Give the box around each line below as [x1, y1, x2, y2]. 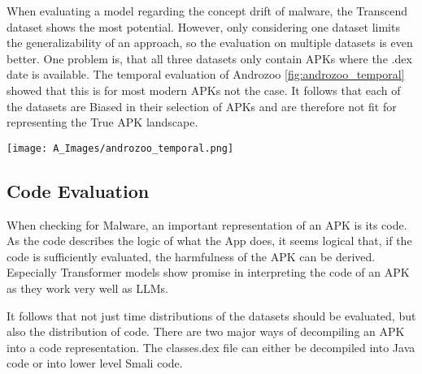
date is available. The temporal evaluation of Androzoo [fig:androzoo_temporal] [7, 66, 405, 83]
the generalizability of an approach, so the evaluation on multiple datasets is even [7, 34, 413, 51]
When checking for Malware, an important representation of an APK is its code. [7, 216, 407, 233]
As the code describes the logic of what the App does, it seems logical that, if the [7, 232, 412, 249]
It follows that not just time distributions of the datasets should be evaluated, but [7, 307, 416, 324]
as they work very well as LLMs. [7, 279, 168, 296]
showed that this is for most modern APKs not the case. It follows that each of [7, 81, 401, 98]
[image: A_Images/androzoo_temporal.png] [7, 142, 234, 154]
